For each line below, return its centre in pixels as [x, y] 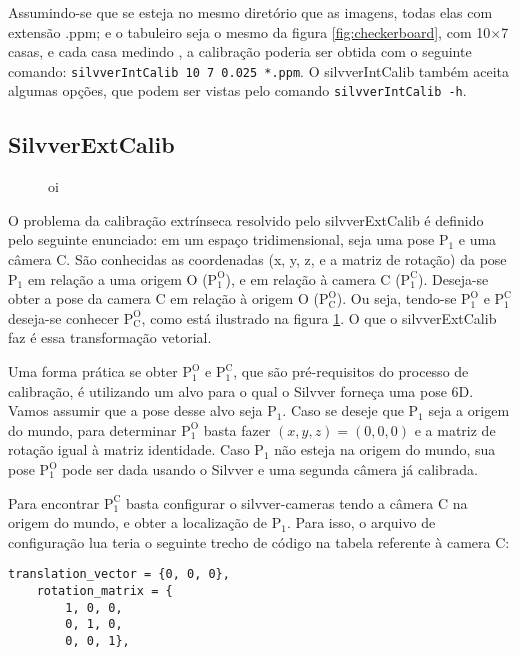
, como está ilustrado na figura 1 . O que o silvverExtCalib [319, 317]
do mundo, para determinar [92, 429]
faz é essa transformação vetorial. [110, 337]
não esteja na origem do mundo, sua [385, 449]
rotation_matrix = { [104, 591]
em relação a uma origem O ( [117, 278]
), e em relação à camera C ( [313, 278]
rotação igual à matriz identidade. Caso [129, 449]
